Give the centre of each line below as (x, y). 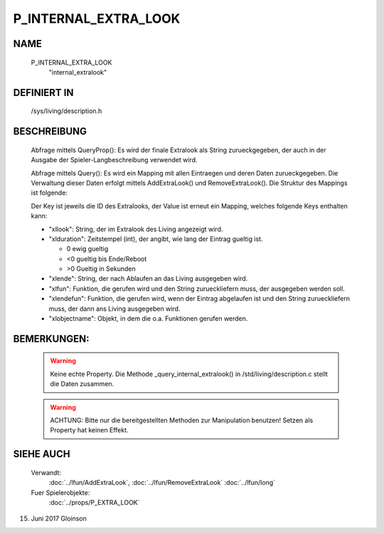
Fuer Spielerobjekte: (60, 492)
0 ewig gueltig (87, 249)
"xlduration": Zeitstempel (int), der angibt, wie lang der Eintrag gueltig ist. (156, 239)
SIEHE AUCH (42, 454)
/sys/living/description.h (66, 111)
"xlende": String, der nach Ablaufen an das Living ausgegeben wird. (148, 279)
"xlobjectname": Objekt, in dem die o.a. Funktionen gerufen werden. (148, 319)
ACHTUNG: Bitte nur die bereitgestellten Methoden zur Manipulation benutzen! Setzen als (182, 420)
